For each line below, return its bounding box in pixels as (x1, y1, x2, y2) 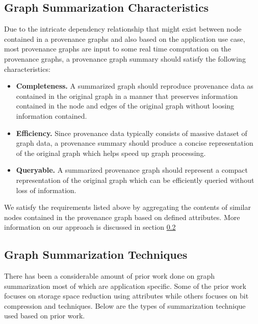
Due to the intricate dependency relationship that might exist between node (4, 23, 242, 34)
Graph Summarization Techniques (4, 247, 188, 262)
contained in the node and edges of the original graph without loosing (16, 100, 235, 111)
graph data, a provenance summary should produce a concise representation (16, 138, 253, 148)
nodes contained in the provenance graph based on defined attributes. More (4, 211, 240, 222)
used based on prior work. (4, 310, 85, 321)
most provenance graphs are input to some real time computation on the (4, 43, 231, 54)
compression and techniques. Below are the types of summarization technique (4, 300, 246, 311)
